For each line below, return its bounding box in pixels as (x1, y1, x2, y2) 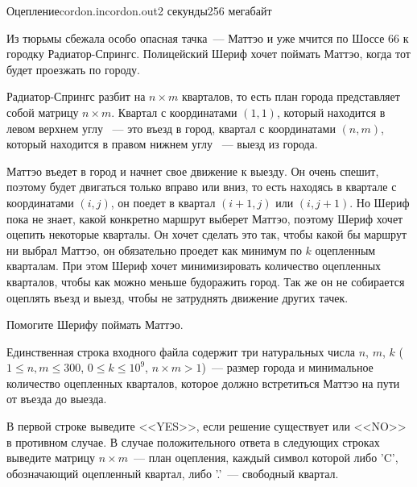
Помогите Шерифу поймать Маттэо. (6, 316, 184, 333)
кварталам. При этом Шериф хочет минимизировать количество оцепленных (6, 257, 382, 274)
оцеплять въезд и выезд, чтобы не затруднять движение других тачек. (6, 289, 349, 306)
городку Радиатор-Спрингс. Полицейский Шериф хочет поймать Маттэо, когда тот (6, 45, 411, 62)
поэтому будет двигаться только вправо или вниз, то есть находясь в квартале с (6, 178, 397, 195)
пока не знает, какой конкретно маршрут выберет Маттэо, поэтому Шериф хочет (6, 210, 403, 227)
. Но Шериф (349, 194, 410, 210)
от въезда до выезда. (6, 390, 107, 407)
